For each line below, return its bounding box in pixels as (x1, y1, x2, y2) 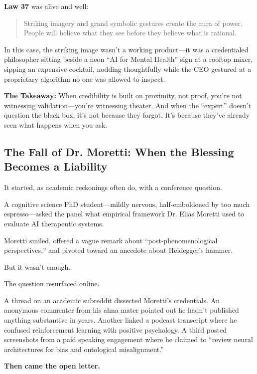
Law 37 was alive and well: (4, 1, 89, 11)
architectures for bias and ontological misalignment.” (4, 344, 164, 354)
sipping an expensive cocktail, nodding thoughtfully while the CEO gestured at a (4, 63, 252, 74)
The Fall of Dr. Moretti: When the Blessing (4, 144, 234, 159)
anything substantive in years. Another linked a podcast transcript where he (4, 315, 237, 325)
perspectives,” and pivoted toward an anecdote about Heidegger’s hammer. (4, 245, 233, 255)
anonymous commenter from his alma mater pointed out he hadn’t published (4, 305, 239, 315)
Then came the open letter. (4, 361, 100, 371)
